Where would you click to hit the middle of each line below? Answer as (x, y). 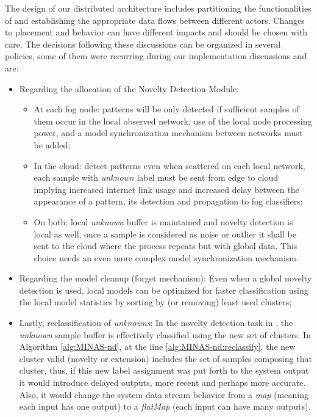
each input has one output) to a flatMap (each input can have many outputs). (165, 406)
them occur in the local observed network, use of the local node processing (173, 121)
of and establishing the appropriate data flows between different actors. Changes (155, 20)
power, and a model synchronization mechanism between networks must (168, 133)
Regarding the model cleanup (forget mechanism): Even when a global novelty (166, 278)
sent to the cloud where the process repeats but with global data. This (166, 246)
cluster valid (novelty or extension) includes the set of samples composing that (166, 358)
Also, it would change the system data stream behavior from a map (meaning (164, 394)
